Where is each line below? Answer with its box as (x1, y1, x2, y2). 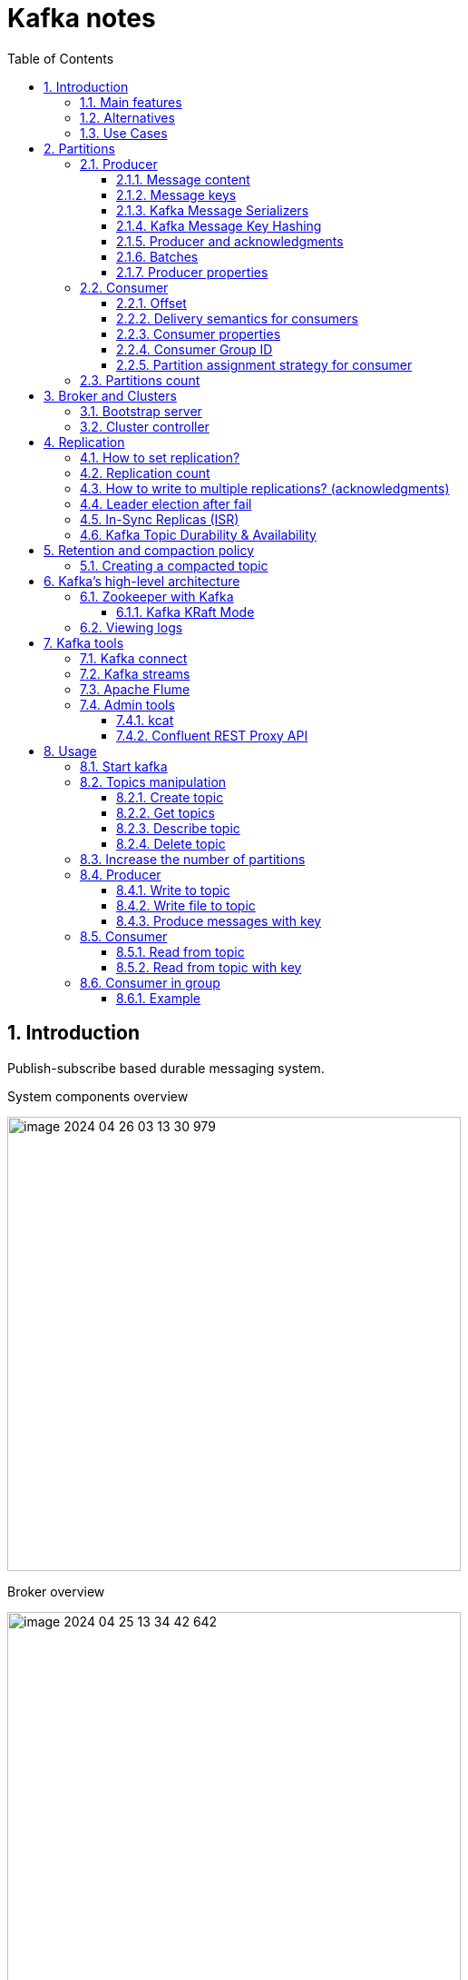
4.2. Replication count (80, 464, 210, 481)
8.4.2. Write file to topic (116, 897, 256, 913)
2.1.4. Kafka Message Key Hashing (116, 217, 322, 234)
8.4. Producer (80, 866, 161, 882)
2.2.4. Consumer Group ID (116, 341, 273, 357)
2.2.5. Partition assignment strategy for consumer (116, 356, 413, 373)
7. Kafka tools (44, 634, 124, 651)
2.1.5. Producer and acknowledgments (116, 233, 344, 249)
